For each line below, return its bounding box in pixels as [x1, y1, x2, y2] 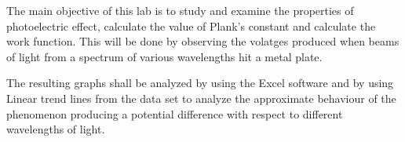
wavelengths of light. [6, 121, 105, 137]
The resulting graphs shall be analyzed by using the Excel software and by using [6, 75, 394, 91]
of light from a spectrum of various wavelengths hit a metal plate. [6, 48, 323, 64]
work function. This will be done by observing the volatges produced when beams [6, 33, 400, 49]
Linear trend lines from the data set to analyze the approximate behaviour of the [6, 89, 396, 106]
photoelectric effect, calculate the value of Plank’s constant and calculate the [6, 17, 376, 34]
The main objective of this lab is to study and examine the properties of [6, 2, 354, 18]
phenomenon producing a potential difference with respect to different [6, 105, 343, 122]
